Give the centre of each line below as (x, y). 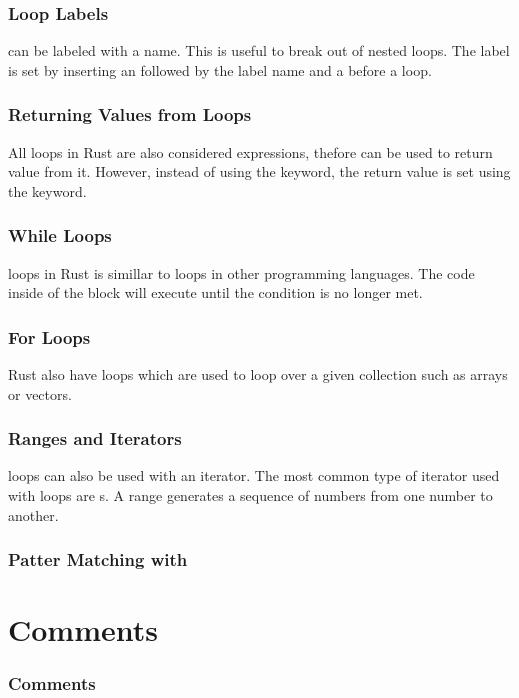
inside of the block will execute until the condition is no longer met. (215, 292)
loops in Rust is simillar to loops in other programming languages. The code (241, 272)
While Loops (60, 235)
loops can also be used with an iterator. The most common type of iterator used (254, 475)
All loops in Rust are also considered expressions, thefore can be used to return (250, 151)
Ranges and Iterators (95, 438)
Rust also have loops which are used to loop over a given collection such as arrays (258, 374)
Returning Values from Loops (130, 114)
